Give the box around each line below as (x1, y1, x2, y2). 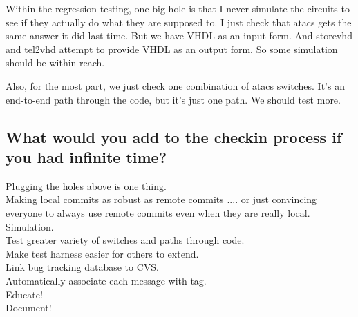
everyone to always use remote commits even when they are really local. (6, 205, 310, 220)
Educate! (6, 287, 43, 301)
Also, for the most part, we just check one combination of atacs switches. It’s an (6, 78, 345, 93)
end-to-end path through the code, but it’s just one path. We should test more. (6, 92, 341, 106)
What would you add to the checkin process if (6, 126, 342, 147)
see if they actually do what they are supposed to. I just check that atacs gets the (6, 15, 352, 29)
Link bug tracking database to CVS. (6, 260, 159, 274)
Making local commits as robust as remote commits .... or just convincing (6, 192, 317, 206)
